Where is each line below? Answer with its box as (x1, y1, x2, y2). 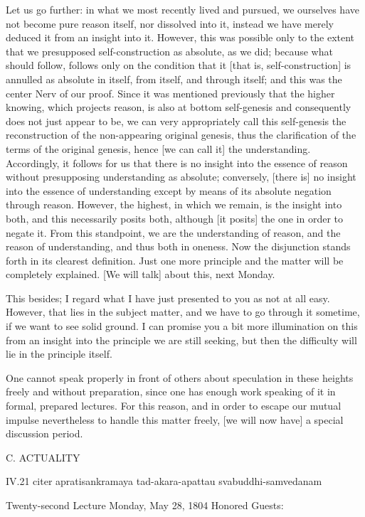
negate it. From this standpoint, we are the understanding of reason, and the (6, 225, 341, 240)
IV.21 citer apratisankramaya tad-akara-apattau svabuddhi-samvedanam (6, 474, 322, 489)
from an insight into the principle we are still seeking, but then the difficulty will (6, 332, 357, 347)
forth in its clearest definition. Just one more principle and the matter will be (6, 252, 344, 267)
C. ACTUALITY (6, 449, 80, 464)
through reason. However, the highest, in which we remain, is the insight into (6, 197, 342, 212)
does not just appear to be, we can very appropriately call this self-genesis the (6, 113, 347, 128)
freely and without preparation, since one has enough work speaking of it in (6, 384, 336, 399)
